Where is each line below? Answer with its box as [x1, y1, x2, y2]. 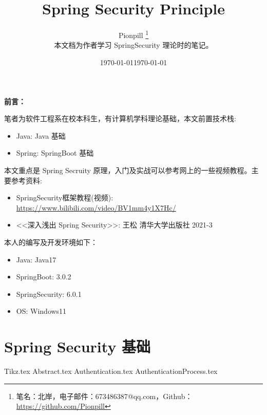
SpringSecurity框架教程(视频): [16, 192, 113, 203]
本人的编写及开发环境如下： [4, 236, 98, 247]
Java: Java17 [16, 254, 56, 265]
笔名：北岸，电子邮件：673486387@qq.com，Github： [16, 390, 193, 401]
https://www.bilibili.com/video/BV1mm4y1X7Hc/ [16, 202, 176, 213]
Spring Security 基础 [4, 336, 151, 357]
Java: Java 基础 [16, 130, 66, 141]
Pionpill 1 [118, 28, 149, 40]
